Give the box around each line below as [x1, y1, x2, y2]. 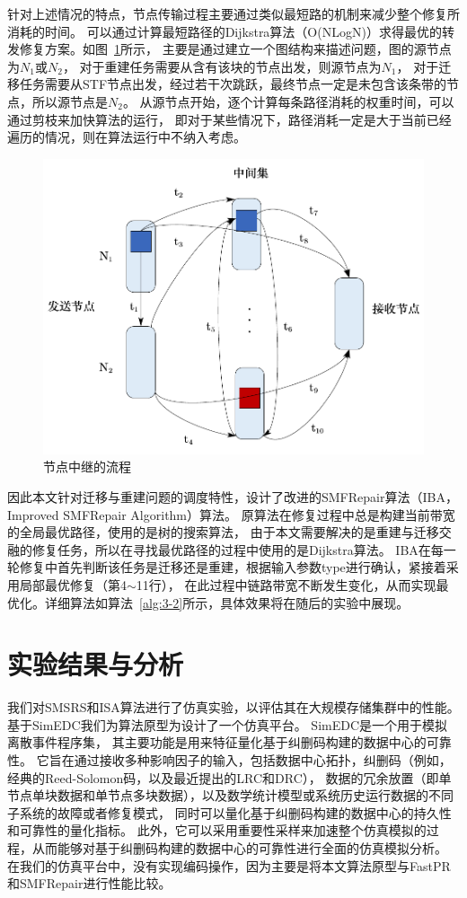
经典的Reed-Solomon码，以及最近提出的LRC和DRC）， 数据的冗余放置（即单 [7, 768, 452, 787]
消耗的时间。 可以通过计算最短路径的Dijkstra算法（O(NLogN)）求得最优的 [7, 22, 442, 40]
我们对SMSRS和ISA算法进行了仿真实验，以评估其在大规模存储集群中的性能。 [7, 698, 460, 717]
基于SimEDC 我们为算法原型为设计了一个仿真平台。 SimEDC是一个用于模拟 [7, 715, 448, 734]
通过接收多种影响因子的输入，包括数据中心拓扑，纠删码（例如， [74, 751, 452, 770]
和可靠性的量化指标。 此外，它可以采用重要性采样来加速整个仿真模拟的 [7, 821, 427, 840]
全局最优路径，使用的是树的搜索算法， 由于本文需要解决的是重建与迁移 [19, 523, 439, 541]
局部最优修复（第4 [19, 575, 127, 594]
